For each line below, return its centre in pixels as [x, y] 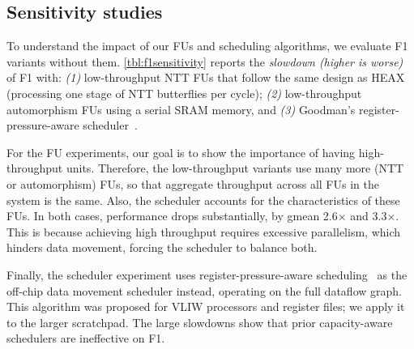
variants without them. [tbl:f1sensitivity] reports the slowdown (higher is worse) [205, 61]
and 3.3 [369, 216]
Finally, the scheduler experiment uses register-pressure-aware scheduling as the [207, 274]
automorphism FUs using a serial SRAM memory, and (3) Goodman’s [181, 109]
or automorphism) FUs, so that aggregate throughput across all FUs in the [193, 183]
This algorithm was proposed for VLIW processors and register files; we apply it [206, 306]
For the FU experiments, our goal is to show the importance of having [181, 152]
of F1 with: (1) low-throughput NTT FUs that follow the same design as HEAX [206, 77]
